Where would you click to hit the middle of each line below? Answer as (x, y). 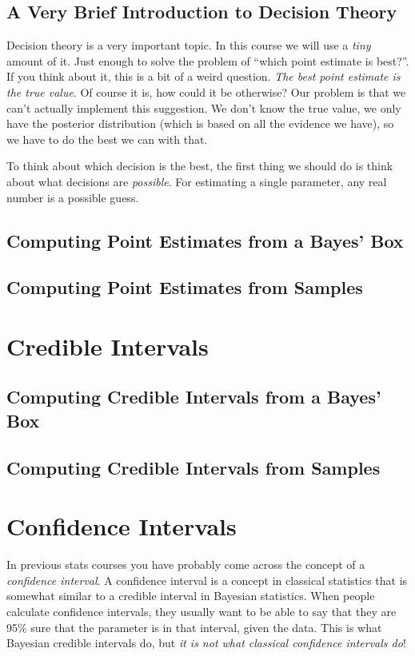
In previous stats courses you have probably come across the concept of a (186, 565)
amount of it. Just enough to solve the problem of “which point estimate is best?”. (208, 60)
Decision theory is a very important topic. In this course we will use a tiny (189, 45)
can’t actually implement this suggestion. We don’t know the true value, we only (204, 107)
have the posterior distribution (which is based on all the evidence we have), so (200, 123)
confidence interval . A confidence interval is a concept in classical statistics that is (207, 580)
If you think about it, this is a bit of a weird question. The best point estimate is (204, 76)
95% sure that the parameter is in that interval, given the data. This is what (194, 627)
